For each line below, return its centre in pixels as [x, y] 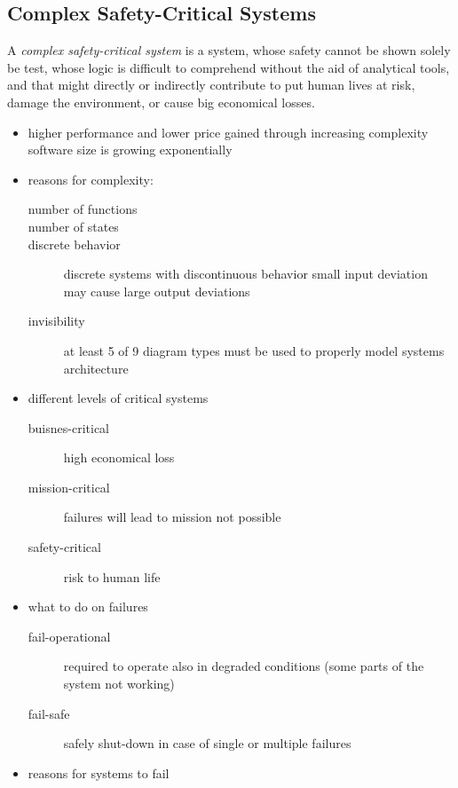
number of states [73, 226]
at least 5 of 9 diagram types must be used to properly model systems [254, 350]
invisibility [56, 321]
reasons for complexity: [91, 179]
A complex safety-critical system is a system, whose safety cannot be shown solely [229, 50]
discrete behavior [74, 244]
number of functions [83, 209]
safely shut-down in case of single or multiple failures [207, 743]
